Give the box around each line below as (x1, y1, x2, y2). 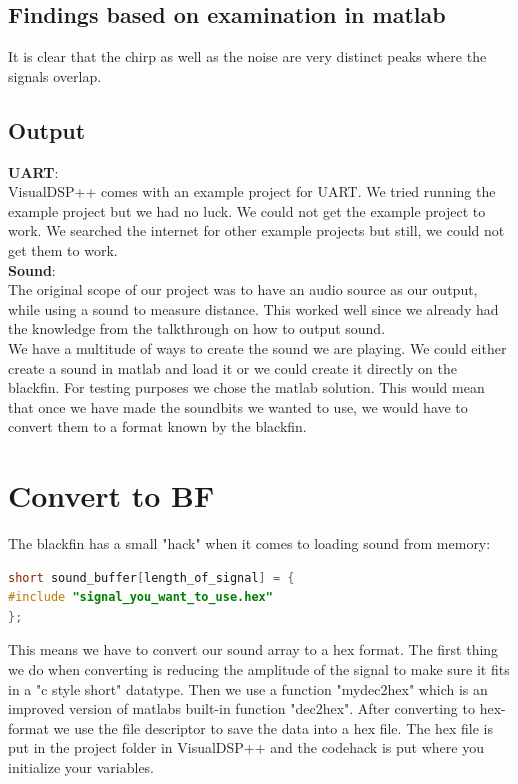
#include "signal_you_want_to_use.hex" (8, 590, 273, 605)
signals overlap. (8, 65, 102, 86)
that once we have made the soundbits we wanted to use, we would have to (8, 396, 468, 417)
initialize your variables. (8, 756, 155, 777)
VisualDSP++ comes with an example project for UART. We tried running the (8, 181, 496, 202)
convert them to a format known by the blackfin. (8, 416, 307, 437)
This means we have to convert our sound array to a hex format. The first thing (8, 639, 499, 660)
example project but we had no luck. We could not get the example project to (8, 200, 486, 221)
